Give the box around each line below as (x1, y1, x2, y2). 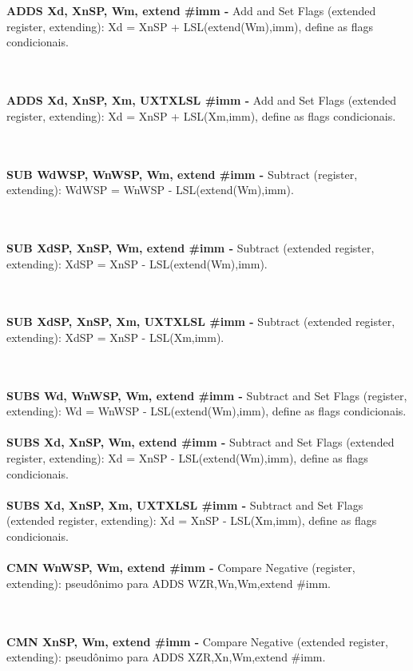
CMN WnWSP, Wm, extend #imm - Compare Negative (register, (6, 559, 355, 576)
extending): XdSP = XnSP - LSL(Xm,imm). (6, 328, 224, 345)
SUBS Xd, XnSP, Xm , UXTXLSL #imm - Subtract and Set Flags (6, 496, 363, 513)
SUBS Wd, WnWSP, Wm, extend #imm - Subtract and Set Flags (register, (6, 387, 407, 403)
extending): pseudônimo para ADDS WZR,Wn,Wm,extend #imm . (6, 574, 331, 591)
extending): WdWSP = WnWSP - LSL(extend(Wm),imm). (6, 181, 294, 198)
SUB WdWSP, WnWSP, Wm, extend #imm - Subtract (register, (6, 165, 358, 182)
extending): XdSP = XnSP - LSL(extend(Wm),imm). (6, 255, 268, 272)
